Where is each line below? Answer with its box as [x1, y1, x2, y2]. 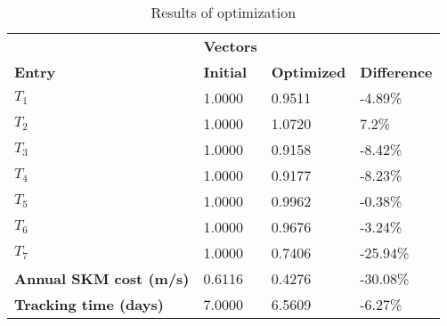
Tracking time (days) [14, 294, 164, 314]
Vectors [203, 36, 257, 56]
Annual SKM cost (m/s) [14, 268, 190, 289]
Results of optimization [150, 2, 297, 22]
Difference [360, 61, 433, 82]
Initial [203, 61, 248, 82]
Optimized [271, 61, 346, 82]
